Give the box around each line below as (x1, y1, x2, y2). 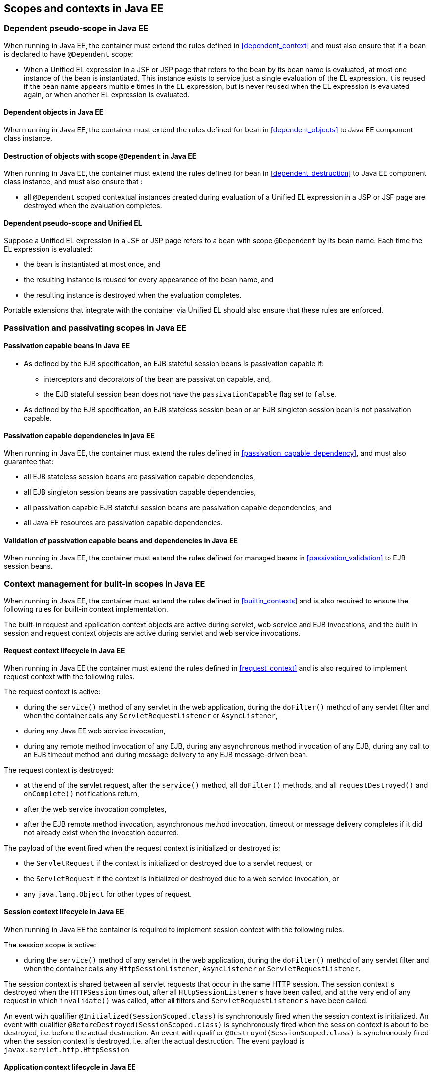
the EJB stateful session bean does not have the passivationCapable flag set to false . (43, 390, 337, 399)
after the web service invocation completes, (24, 805, 167, 814)
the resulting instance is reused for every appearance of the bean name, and (24, 275, 274, 284)
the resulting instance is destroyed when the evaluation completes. (24, 291, 242, 300)
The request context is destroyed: (4, 766, 114, 774)
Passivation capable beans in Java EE (4, 342, 130, 350)
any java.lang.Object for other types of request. (24, 890, 192, 899)
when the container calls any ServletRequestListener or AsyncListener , (24, 711, 278, 720)
